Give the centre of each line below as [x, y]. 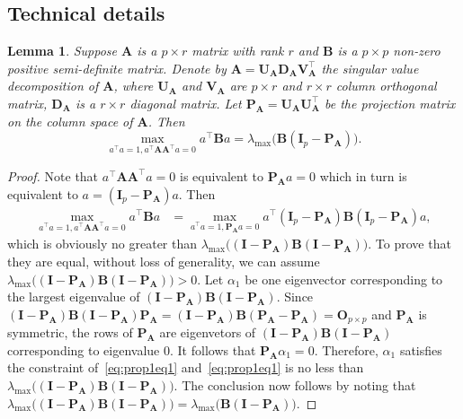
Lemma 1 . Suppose [62, 51]
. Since [295, 297]
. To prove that [410, 244]
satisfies [421, 349]
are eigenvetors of [208, 332]
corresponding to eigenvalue [84, 349]
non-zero [417, 51]
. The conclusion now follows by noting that [295, 384]
